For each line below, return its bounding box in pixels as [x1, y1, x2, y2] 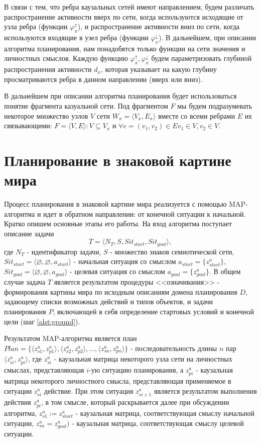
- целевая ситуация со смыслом [70, 266, 165, 277]
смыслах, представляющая [4, 365, 84, 375]
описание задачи [4, 228, 54, 238]
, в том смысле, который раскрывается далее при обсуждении [41, 397, 229, 407]
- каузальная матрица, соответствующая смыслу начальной [75, 408, 255, 418]
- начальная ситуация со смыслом [73, 256, 176, 267]
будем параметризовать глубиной [151, 53, 252, 63]
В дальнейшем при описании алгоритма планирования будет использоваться [4, 91, 237, 101]
